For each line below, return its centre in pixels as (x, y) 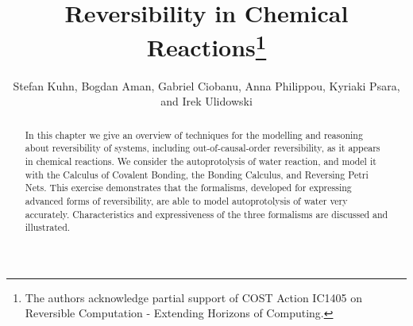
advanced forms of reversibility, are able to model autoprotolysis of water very (186, 200)
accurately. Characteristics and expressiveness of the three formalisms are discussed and (206, 214)
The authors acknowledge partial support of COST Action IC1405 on (193, 297)
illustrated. (48, 227)
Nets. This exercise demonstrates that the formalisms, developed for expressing (188, 188)
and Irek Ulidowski (206, 101)
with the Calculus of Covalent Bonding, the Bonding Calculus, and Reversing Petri (197, 174)
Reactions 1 (206, 46)
